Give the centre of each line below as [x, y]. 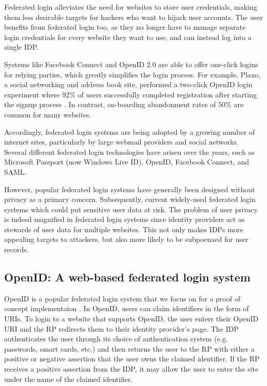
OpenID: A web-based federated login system [127, 277]
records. [16, 249]
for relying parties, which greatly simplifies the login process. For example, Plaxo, [132, 74]
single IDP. [21, 47]
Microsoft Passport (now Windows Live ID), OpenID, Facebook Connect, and [127, 162]
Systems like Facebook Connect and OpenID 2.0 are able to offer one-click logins [131, 64]
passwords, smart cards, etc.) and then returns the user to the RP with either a [129, 348]
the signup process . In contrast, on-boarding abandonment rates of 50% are [124, 104]
